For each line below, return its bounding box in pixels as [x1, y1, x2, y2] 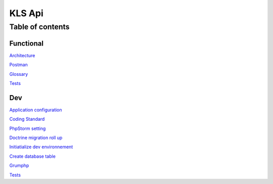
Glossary [9, 71, 28, 77]
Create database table [9, 153, 56, 159]
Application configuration [9, 107, 63, 113]
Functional [9, 39, 44, 48]
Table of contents [9, 22, 70, 31]
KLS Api [9, 8, 44, 19]
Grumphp [9, 162, 29, 169]
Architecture [9, 52, 35, 58]
